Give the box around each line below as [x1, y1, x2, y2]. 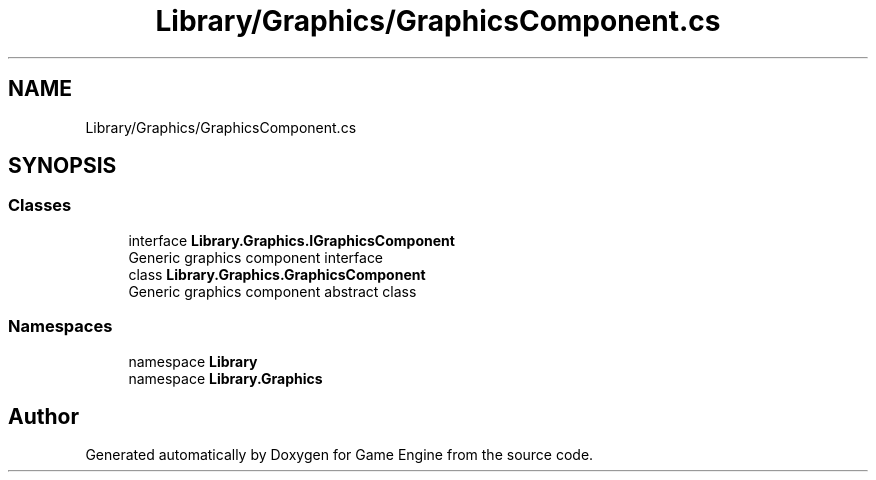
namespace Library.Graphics [128, 369, 323, 387]
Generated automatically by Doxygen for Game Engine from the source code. [85, 446, 594, 464]
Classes [8, 195, 72, 216]
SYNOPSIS [8, 153, 117, 179]
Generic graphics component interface [128, 248, 384, 266]
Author [8, 403, 79, 429]
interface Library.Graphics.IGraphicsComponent [128, 231, 455, 249]
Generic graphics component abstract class [128, 282, 417, 300]
